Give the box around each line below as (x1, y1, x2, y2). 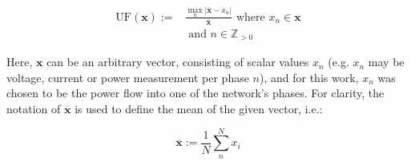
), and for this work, (260, 69, 359, 85)
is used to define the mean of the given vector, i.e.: (75, 100, 323, 116)
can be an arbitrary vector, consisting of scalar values (46, 53, 309, 70)
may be (368, 53, 405, 70)
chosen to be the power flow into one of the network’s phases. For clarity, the (6, 84, 385, 101)
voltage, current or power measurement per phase (6, 69, 249, 85)
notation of (6, 100, 61, 116)
